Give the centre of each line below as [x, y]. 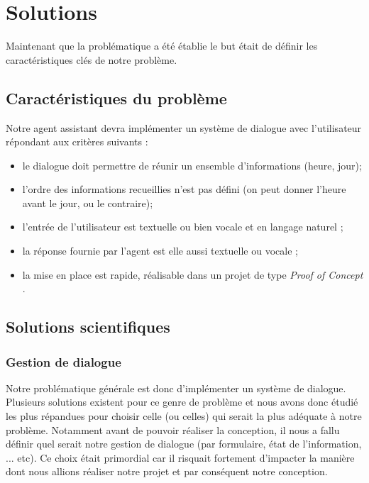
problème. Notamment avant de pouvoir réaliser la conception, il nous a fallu [173, 429]
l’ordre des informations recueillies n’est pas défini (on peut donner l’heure [184, 189]
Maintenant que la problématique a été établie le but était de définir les [162, 46]
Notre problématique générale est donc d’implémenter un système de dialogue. [176, 388]
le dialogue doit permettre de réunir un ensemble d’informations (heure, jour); [192, 165]
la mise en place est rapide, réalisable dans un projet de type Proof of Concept [193, 274]
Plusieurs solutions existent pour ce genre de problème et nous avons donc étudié [182, 402]
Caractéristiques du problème [116, 98]
